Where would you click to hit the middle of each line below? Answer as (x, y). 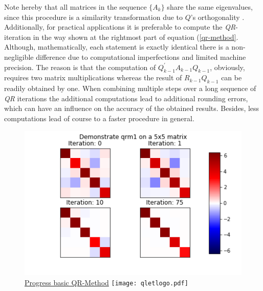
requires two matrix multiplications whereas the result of (93, 77)
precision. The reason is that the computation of (80, 67)
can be (232, 77)
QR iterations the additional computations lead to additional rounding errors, (126, 98)
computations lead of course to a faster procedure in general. (99, 118)
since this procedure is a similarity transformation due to (94, 17)
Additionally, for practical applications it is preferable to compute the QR (120, 27)
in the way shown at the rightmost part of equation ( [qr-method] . (136, 37)
